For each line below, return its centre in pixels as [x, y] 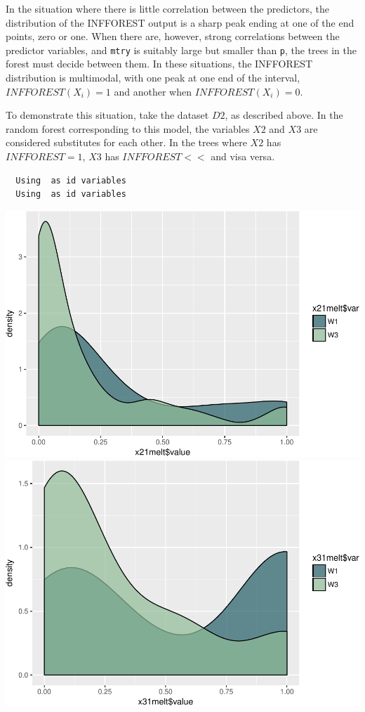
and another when [153, 91]
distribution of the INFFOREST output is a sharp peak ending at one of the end [180, 22]
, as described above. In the [284, 115]
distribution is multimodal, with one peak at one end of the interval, [153, 78]
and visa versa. [243, 156]
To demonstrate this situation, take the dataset [107, 115]
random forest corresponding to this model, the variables [128, 128]
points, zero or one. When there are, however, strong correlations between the [173, 36]
